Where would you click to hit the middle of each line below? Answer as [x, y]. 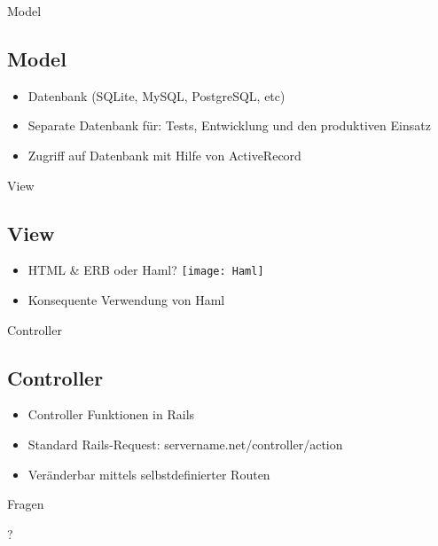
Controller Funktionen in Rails [111, 414]
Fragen [26, 504]
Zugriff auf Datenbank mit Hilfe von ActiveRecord [164, 155]
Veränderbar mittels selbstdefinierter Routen [149, 474]
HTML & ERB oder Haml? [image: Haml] [146, 270]
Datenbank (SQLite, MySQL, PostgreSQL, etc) [156, 95]
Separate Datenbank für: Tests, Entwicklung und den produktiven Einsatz [229, 125]
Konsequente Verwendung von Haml [126, 300]
